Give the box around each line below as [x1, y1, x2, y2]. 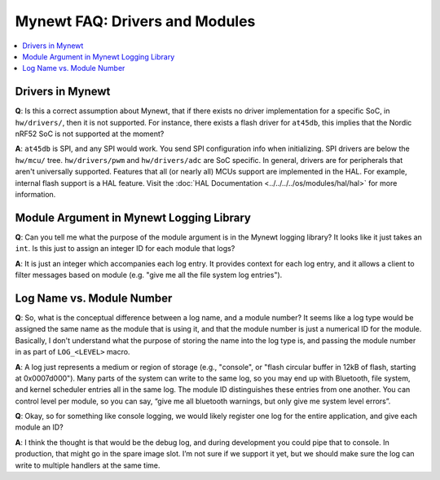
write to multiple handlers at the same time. [15, 460, 161, 470]
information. [15, 189, 56, 199]
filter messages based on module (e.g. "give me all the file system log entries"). [15, 270, 283, 280]
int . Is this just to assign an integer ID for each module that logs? [15, 244, 235, 253]
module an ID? [15, 422, 64, 432]
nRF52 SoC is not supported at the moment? [15, 129, 165, 139]
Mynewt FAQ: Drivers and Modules [15, 12, 256, 30]
